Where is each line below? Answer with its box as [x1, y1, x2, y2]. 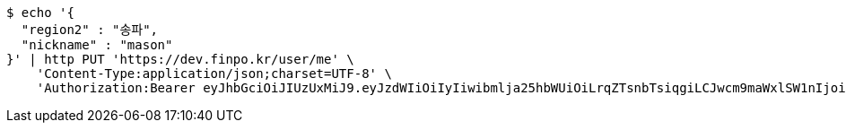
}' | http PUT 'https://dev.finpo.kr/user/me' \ [6, 52, 354, 66]
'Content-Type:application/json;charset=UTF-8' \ [36, 66, 392, 81]
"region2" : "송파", [21, 22, 159, 37]
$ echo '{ [6, 5, 74, 20]
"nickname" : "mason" [21, 38, 173, 52]
